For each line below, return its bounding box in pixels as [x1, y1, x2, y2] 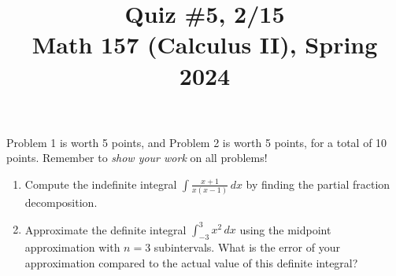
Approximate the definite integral [24, 221, 187, 237]
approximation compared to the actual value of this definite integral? [24, 254, 358, 270]
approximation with [24, 239, 120, 256]
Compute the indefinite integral [24, 175, 177, 192]
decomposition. [24, 194, 98, 211]
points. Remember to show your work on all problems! [6, 149, 268, 166]
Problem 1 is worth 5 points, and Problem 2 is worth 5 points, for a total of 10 [6, 134, 387, 150]
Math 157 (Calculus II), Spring [31, 28, 378, 61]
